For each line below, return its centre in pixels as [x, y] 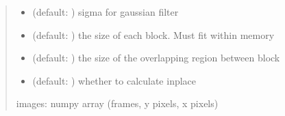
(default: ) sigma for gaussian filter [106, 12]
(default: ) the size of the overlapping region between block [156, 58]
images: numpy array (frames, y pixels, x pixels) [117, 103]
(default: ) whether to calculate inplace [114, 80]
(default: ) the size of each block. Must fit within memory [153, 34]
